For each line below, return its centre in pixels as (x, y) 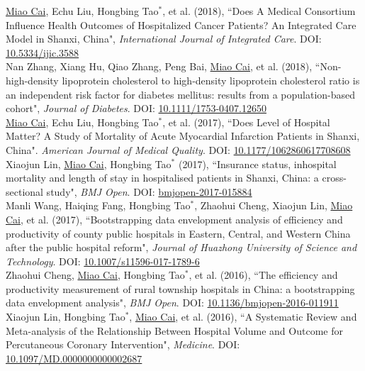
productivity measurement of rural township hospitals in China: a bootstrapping (180, 288)
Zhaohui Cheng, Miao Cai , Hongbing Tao (95, 275)
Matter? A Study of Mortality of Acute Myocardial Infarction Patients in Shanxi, (183, 136)
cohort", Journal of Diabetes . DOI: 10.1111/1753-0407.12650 (136, 108)
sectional (24, 191)
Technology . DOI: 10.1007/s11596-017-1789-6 (103, 261)
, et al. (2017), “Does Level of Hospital (246, 122)
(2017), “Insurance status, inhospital (257, 164)
